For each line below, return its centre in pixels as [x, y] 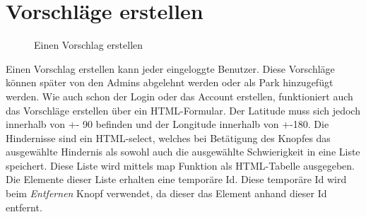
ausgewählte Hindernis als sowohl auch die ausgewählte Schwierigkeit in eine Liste [183, 152]
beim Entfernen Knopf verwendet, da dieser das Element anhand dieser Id [166, 193]
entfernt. [24, 207]
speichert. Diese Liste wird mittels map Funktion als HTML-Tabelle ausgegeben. [181, 165]
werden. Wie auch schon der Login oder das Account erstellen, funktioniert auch [179, 96]
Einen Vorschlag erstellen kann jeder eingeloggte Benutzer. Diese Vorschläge [170, 68]
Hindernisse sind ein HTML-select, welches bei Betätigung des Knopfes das [168, 137]
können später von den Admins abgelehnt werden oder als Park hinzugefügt [170, 82]
